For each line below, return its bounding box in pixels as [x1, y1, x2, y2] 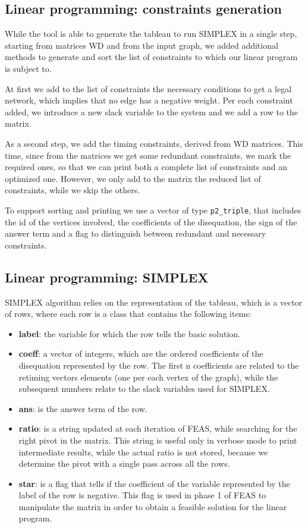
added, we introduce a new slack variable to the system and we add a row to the [5, 105, 298, 118]
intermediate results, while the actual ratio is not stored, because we [18, 445, 268, 458]
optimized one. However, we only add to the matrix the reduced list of [5, 172, 261, 184]
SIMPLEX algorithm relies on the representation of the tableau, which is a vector [5, 296, 303, 308]
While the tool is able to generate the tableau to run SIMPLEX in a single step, [5, 27, 297, 40]
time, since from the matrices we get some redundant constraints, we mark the [5, 149, 291, 161]
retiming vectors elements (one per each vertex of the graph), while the [18, 370, 278, 383]
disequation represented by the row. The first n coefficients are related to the [18, 359, 299, 371]
